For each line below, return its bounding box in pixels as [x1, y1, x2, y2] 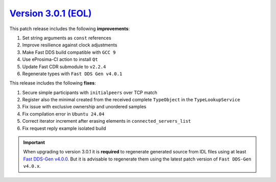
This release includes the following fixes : [9, 80, 96, 86]
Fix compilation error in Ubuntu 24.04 [22, 110, 105, 117]
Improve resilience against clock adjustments [22, 42, 118, 48]
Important [23, 140, 45, 146]
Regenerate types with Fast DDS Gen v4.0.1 [22, 71, 123, 77]
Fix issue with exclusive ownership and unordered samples [22, 104, 147, 110]
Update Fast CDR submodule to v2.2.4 [22, 63, 106, 70]
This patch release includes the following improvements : [9, 26, 130, 32]
